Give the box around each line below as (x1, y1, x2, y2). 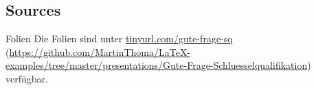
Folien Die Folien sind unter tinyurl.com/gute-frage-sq (5, 31, 233, 46)
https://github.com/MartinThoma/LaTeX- (9, 44, 191, 59)
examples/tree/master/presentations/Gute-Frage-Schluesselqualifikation (5, 58, 308, 72)
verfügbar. (5, 71, 48, 85)
